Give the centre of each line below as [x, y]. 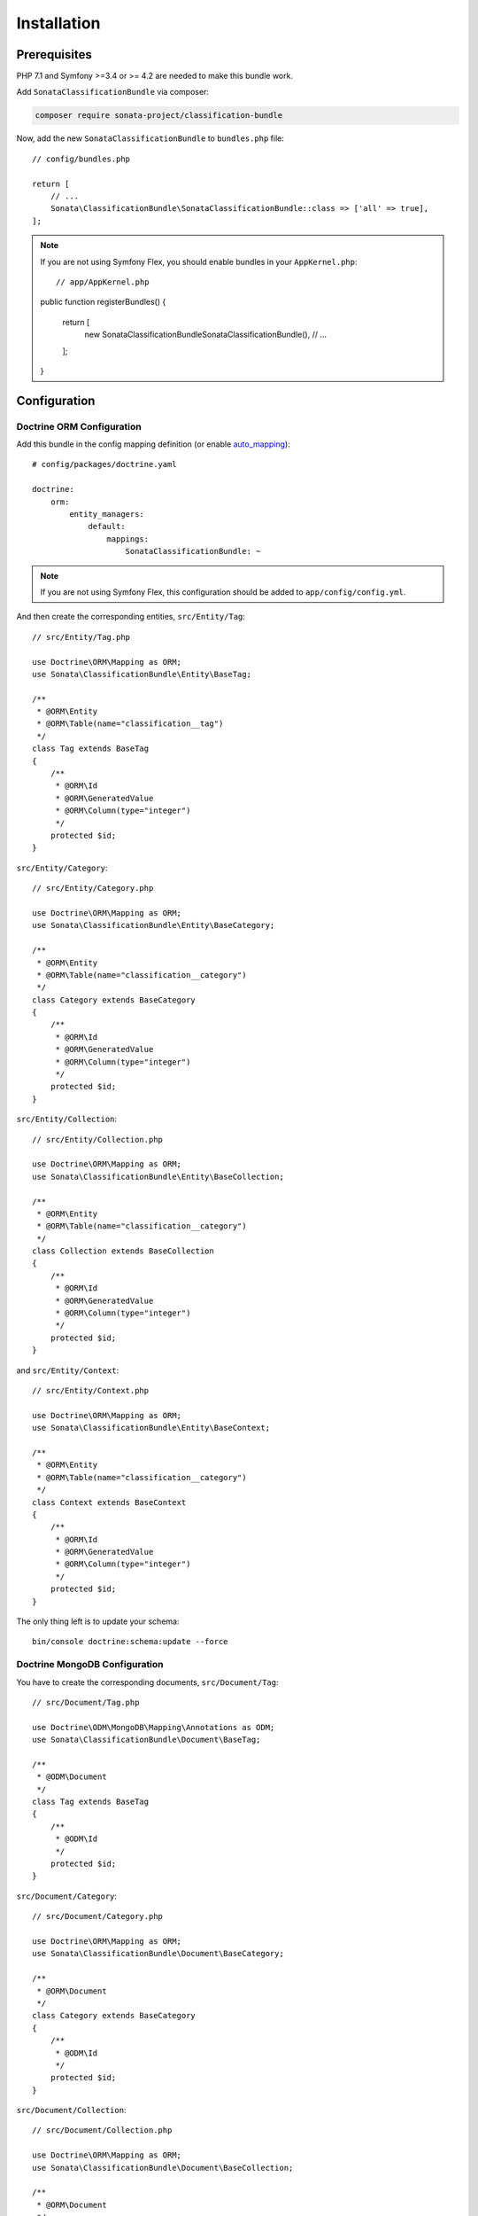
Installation [58, 23]
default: [107, 527]
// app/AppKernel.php [103, 282]
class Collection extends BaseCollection [123, 1251]
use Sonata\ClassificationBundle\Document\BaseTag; [146, 1740]
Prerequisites [54, 55]
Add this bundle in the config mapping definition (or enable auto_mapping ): [154, 444]
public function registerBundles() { [103, 302]
